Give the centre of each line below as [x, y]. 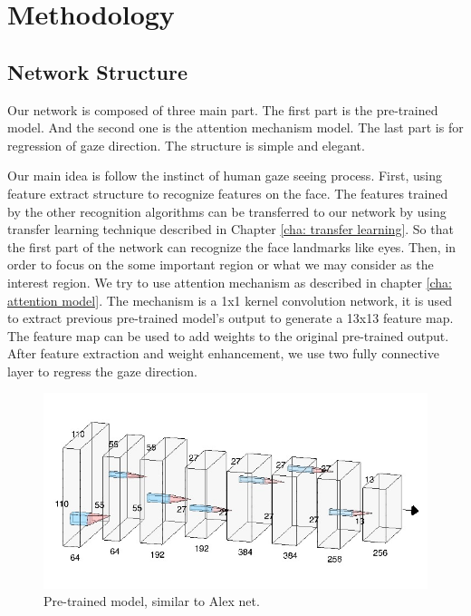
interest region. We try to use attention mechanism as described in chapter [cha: [230, 282]
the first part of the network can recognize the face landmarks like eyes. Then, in [232, 246]
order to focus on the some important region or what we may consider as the [221, 264]
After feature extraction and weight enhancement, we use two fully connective [223, 353]
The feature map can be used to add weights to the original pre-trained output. [228, 335]
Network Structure [98, 71]
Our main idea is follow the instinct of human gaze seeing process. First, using [225, 176]
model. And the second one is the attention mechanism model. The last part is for [235, 127]
